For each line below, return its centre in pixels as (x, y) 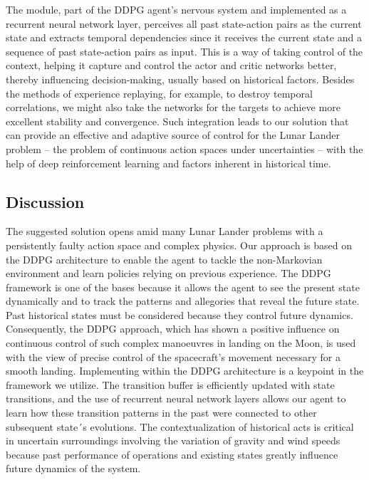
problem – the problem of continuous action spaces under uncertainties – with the (184, 148)
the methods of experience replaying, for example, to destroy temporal (159, 93)
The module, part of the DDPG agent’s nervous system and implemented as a (176, 9)
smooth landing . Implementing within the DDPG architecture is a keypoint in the (185, 371)
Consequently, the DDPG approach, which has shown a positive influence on (173, 329)
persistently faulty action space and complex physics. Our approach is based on (179, 245)
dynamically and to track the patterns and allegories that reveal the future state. (183, 301)
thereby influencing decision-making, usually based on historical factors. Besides (180, 79)
